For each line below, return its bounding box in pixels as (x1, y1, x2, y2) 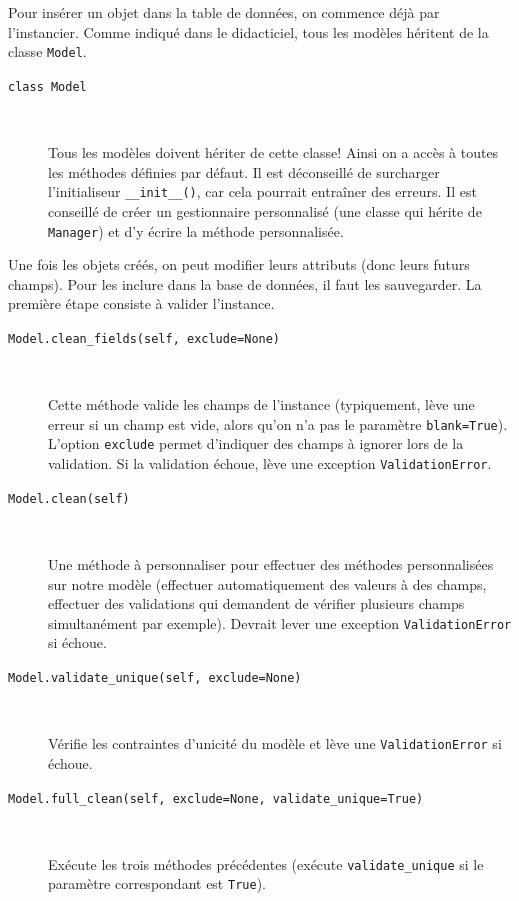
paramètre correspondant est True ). (48, 873, 266, 894)
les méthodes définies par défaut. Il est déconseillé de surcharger (48, 161, 440, 182)
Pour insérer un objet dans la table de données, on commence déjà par (8, 2, 440, 22)
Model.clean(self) (8, 491, 130, 506)
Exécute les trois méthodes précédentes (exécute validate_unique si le (48, 853, 484, 874)
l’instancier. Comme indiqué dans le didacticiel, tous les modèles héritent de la (8, 21, 489, 42)
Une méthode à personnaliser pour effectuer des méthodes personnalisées (48, 554, 494, 575)
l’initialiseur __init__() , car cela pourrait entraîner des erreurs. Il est (48, 181, 477, 202)
